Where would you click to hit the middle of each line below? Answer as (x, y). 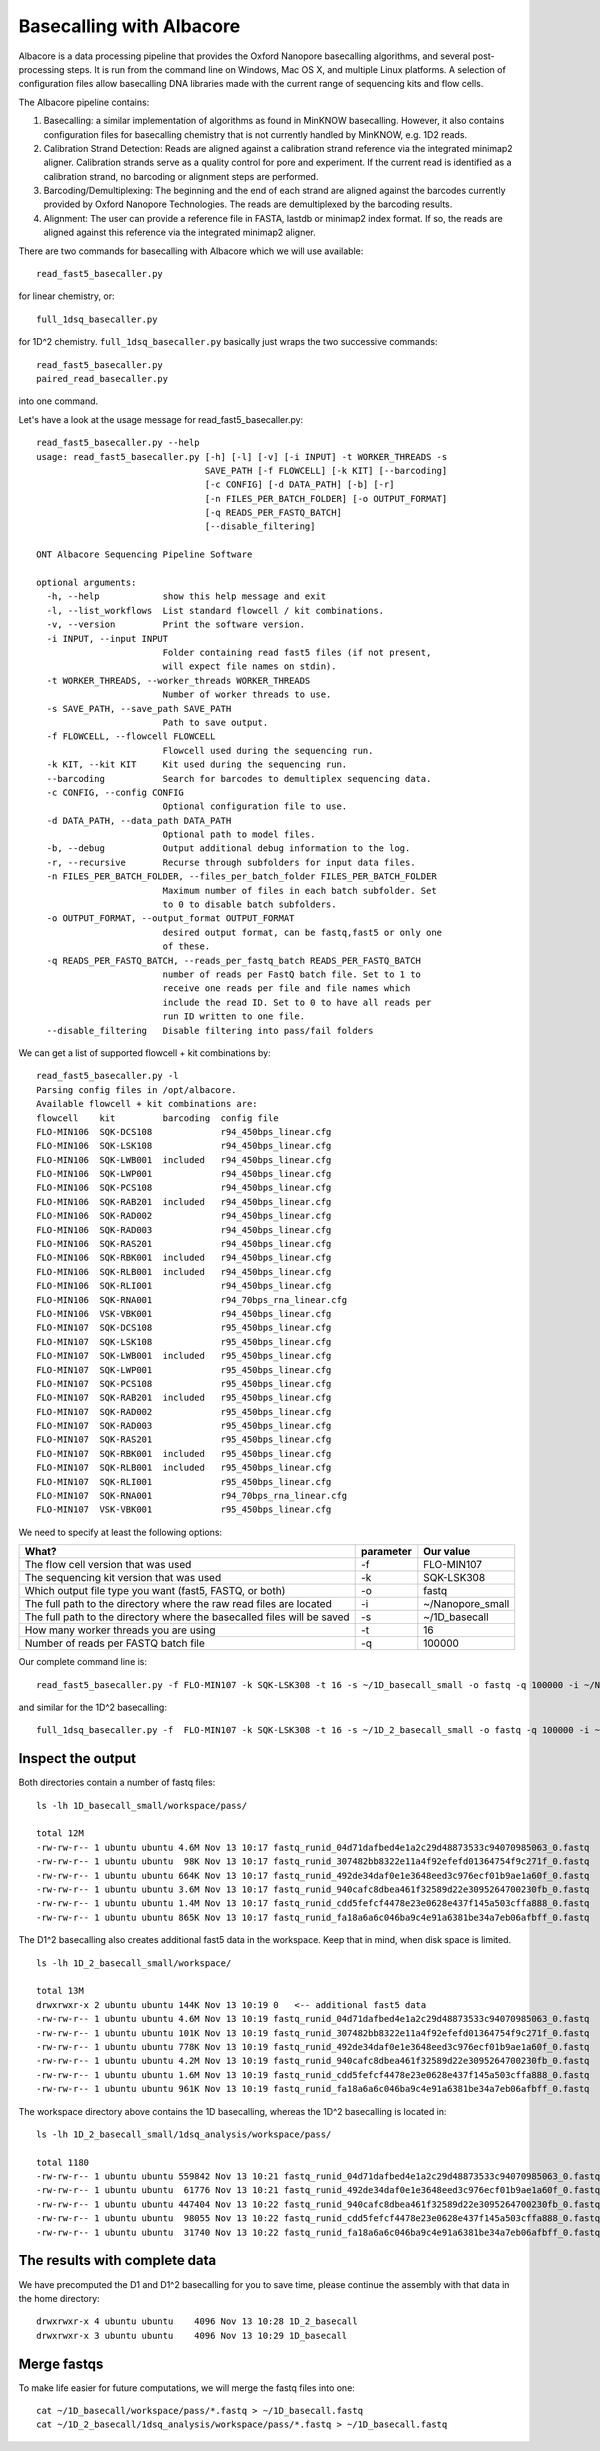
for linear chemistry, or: (66, 296)
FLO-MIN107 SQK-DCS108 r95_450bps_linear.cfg (184, 1328)
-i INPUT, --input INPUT (107, 638)
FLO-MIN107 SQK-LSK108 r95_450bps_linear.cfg (184, 1341)
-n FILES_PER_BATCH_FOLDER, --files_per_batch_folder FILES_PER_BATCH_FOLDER (241, 876)
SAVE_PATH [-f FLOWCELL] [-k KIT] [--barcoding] (326, 470)
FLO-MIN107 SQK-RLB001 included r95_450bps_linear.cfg (184, 1468)
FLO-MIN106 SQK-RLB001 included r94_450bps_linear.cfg (184, 1271)
